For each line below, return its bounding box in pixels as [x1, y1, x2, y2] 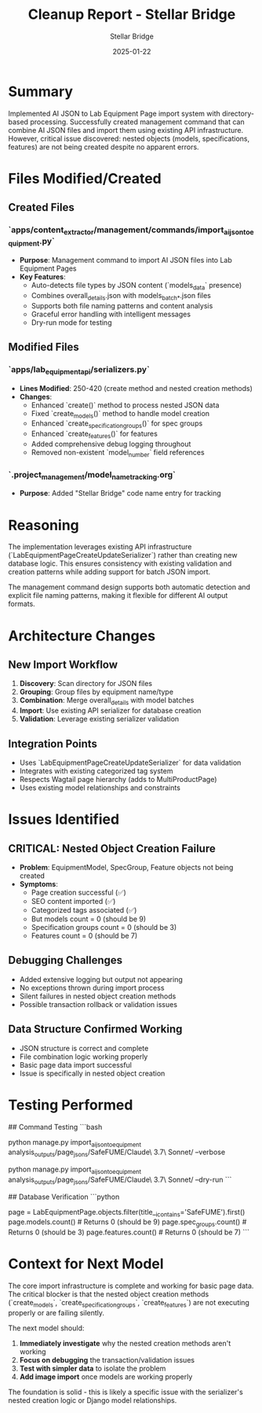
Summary [8, 83, 73, 100]
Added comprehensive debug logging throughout [31, 439, 191, 449]
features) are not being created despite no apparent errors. [8, 142, 199, 151]
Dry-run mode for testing [31, 317, 112, 327]
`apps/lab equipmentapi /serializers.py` [8, 364, 151, 377]
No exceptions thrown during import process [19, 983, 165, 992]
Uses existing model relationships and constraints [19, 783, 180, 792]
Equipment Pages [19, 264, 77, 273]
